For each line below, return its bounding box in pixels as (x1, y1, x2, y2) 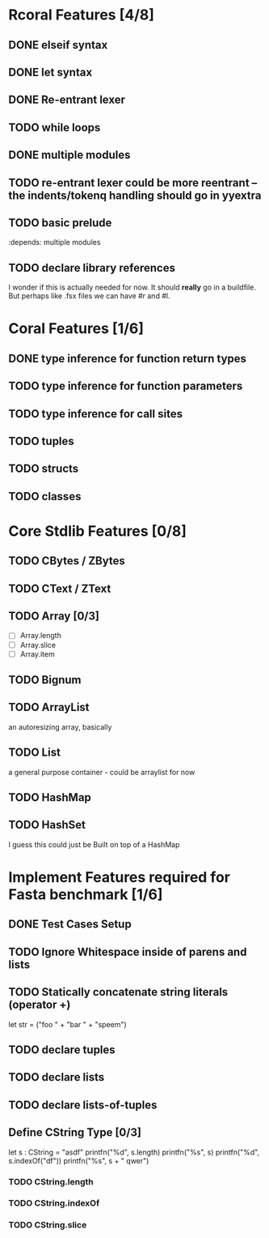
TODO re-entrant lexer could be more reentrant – (8, 176, 258, 190)
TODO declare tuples (8, 1043, 116, 1057)
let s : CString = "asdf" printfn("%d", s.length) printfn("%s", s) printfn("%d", (8, 1147, 260, 1157)
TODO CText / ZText (8, 581, 111, 595)
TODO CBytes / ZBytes (8, 554, 125, 568)
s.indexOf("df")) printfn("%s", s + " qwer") (8, 1155, 149, 1165)
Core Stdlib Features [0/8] (8, 521, 187, 540)
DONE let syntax (8, 65, 93, 79)
